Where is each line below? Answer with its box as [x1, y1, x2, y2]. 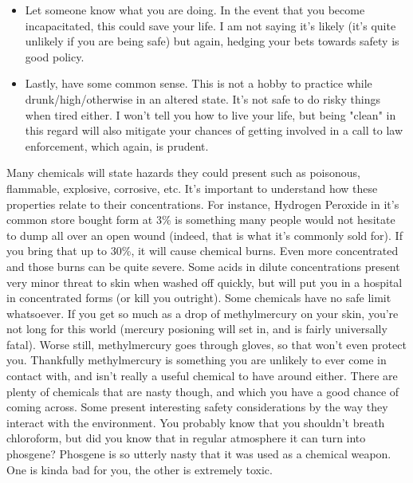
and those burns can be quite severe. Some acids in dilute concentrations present [6, 257, 400, 274]
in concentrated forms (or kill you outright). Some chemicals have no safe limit [6, 289, 391, 306]
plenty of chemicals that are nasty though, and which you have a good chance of [6, 383, 399, 399]
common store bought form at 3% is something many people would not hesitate [6, 211, 395, 228]
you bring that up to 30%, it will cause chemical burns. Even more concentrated [6, 242, 399, 259]
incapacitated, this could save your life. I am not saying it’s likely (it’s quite [25, 17, 396, 33]
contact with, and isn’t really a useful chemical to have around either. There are [6, 367, 398, 384]
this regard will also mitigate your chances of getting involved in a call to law [25, 122, 403, 139]
